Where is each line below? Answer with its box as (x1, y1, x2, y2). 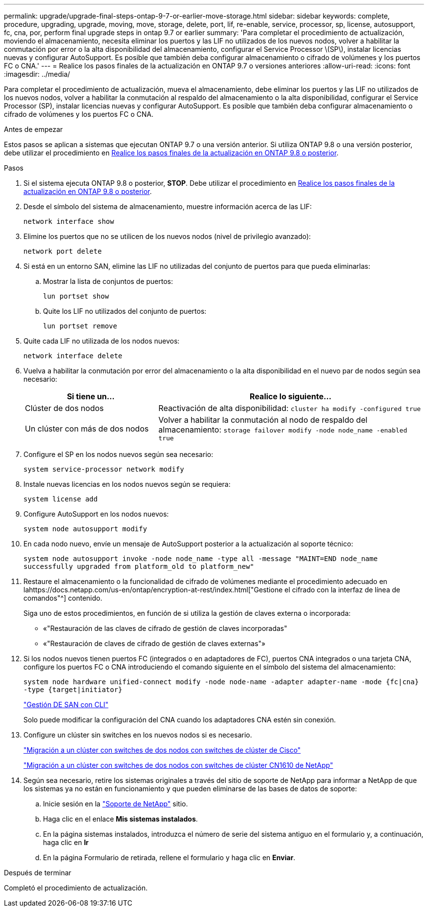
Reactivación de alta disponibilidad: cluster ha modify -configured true (158, 403, 421, 413)
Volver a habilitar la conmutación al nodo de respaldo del (158, 415, 367, 425)
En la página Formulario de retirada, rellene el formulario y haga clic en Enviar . (43, 853, 296, 862)
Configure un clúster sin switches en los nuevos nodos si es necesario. (23, 731, 252, 739)
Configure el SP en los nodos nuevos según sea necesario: (23, 450, 214, 458)
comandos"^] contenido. (23, 594, 103, 602)
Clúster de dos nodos (25, 403, 104, 413)
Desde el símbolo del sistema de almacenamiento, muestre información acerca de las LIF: (23, 202, 312, 211)
